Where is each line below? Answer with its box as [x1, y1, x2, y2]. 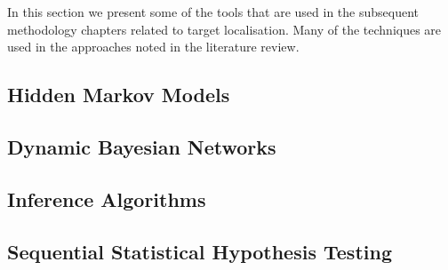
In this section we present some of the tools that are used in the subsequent [7, 3, 420, 20]
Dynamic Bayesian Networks [7, 132, 276, 160]
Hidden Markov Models [7, 81, 230, 108]
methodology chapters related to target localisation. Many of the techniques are [7, 20, 442, 38]
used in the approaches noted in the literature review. [7, 37, 300, 56]
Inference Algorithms [7, 185, 206, 212]
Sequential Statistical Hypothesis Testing [7, 237, 392, 265]
